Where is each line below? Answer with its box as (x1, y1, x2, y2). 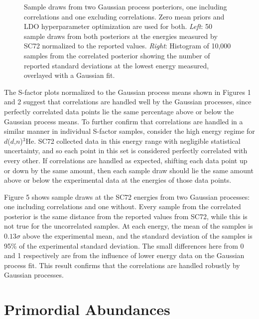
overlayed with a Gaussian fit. (24, 70, 115, 80)
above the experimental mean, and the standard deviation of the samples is (22, 231, 253, 241)
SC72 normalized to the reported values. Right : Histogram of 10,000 (24, 40, 231, 51)
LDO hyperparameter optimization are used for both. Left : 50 (24, 21, 213, 31)
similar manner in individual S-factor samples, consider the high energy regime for (4, 126, 255, 136)
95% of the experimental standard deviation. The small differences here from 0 (4, 240, 244, 251)
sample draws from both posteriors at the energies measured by (24, 30, 218, 41)
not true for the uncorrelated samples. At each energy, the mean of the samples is (4, 221, 253, 231)
